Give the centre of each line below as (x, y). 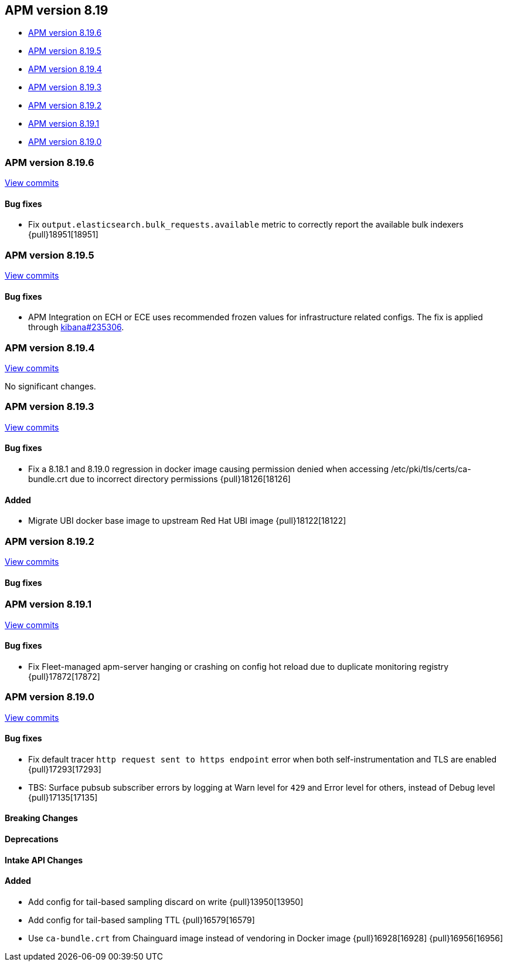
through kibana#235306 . (76, 327)
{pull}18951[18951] (63, 235)
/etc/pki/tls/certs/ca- (431, 469)
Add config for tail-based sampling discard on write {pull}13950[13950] (166, 901)
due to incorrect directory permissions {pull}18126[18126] (180, 479)
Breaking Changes (41, 818)
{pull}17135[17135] (63, 797)
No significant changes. (50, 387)
